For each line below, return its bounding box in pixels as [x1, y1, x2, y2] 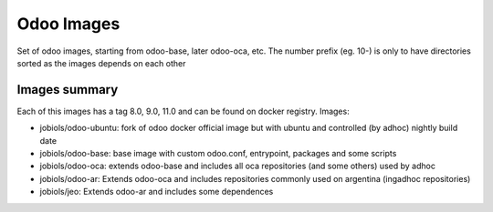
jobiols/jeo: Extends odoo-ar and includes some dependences [39, 187, 274, 197]
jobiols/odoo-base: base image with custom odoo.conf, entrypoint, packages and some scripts [39, 148, 397, 159]
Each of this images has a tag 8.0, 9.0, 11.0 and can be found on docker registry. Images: [16, 106, 351, 116]
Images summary [16, 82, 119, 97]
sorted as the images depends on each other [16, 57, 186, 68]
